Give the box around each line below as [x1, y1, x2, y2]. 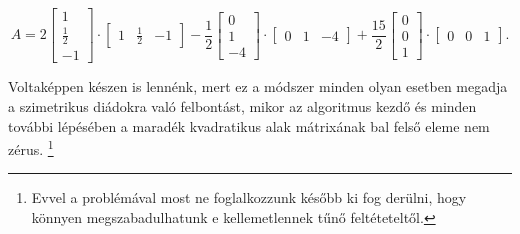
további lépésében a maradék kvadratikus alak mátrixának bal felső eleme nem [8, 115, 490, 136]
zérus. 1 [8, 136, 54, 159]
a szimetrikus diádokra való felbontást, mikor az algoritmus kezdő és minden [8, 96, 477, 117]
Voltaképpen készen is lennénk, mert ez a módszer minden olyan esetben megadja [8, 76, 508, 97]
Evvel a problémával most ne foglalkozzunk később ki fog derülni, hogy [31, 187, 467, 208]
